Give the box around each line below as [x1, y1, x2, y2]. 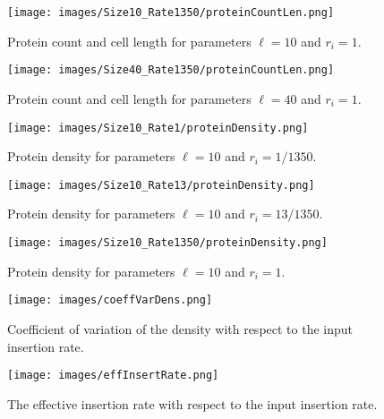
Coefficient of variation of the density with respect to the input [7, 319, 354, 338]
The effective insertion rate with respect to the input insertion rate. [7, 394, 378, 413]
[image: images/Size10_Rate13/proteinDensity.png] [7, 178, 315, 192]
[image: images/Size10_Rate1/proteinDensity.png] [7, 121, 309, 134]
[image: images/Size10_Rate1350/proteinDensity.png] [7, 236, 328, 249]
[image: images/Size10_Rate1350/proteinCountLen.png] [7, 6, 335, 19]
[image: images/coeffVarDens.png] [7, 294, 213, 307]
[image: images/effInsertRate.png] [7, 369, 219, 382]
